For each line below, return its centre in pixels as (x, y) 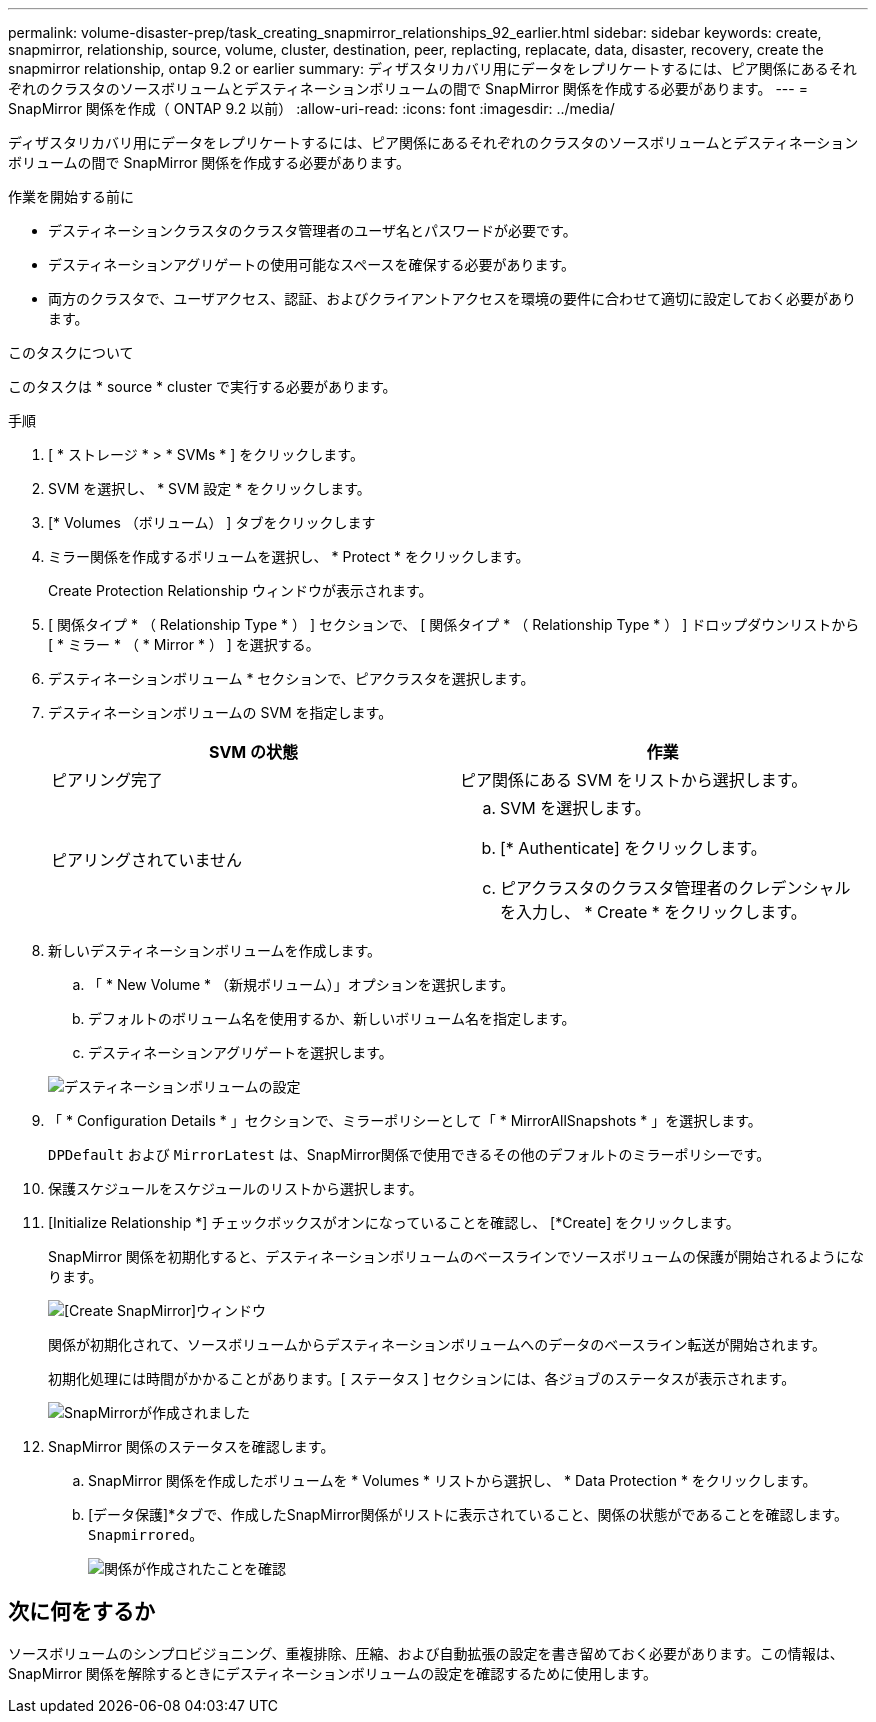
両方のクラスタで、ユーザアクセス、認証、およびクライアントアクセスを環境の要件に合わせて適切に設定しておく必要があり (452, 298)
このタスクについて (71, 352)
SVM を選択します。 (575, 808)
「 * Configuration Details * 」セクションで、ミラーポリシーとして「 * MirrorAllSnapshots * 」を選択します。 (405, 1120)
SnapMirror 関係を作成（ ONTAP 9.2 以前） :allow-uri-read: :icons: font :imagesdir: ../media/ (311, 108)
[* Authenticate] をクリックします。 (633, 848)
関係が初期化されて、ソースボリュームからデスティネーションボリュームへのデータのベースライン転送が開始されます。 (437, 1344)
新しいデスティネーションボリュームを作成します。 (215, 950)
